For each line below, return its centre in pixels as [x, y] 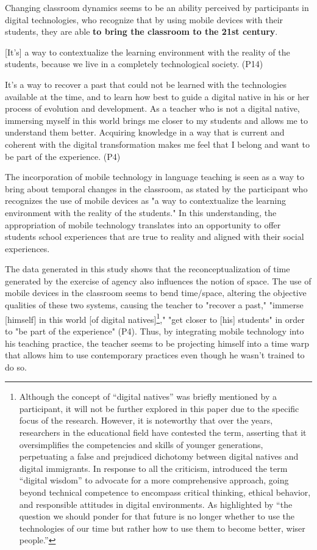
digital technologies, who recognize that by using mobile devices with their [144, 19]
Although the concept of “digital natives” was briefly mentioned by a [148, 396]
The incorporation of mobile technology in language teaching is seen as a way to [155, 177]
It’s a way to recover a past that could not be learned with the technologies [146, 84]
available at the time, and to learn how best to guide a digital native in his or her [157, 96]
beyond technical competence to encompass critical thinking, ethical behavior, [165, 492]
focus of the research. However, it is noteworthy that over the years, [146, 420]
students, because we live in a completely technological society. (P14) [134, 64]
